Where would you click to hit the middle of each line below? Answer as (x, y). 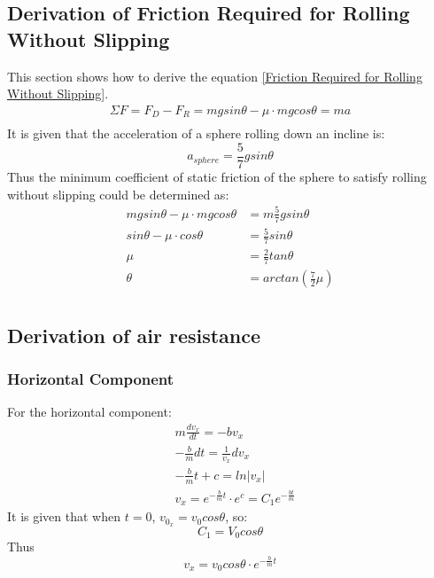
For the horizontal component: (89, 412)
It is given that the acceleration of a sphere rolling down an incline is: (196, 133)
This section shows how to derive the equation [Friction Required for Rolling (215, 76)
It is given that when (64, 516)
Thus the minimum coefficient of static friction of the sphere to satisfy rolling (217, 176)
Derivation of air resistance (134, 335)
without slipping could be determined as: (118, 194)
